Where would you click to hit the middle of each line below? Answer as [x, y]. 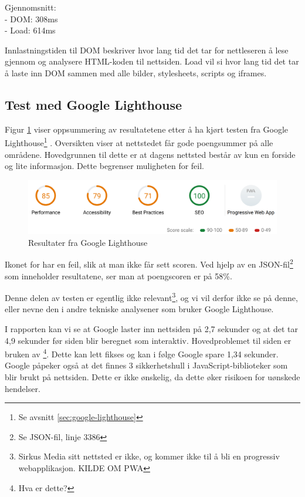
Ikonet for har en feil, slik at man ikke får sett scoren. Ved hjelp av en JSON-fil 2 [149, 263]
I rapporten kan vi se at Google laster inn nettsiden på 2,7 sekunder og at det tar [151, 329]
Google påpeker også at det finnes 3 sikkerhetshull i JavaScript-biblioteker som [146, 365]
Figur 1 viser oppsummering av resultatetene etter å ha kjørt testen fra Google [147, 129]
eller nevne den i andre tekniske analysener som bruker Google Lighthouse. [139, 309]
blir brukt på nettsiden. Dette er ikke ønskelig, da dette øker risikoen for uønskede [152, 377]
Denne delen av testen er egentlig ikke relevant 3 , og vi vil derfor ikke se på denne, [151, 297]
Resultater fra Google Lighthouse [88, 242]
